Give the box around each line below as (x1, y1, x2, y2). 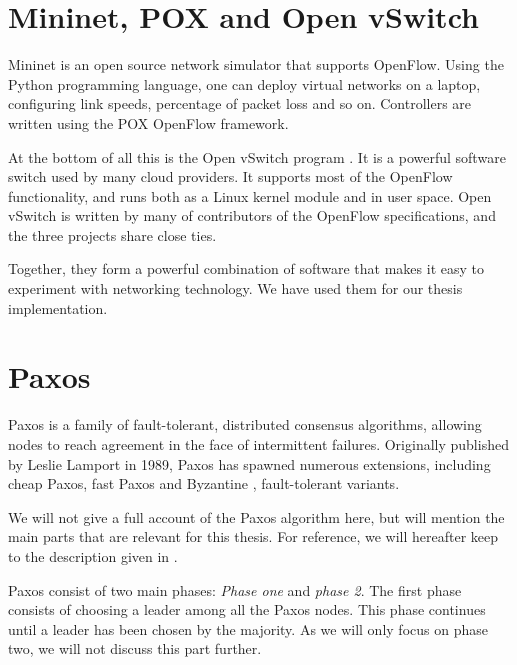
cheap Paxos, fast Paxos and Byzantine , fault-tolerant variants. (8, 473, 400, 494)
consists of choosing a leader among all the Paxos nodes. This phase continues (8, 599, 486, 620)
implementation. (8, 297, 108, 318)
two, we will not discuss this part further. (8, 638, 262, 659)
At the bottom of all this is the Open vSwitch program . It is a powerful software (8, 146, 506, 167)
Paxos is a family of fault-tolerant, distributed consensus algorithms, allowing (8, 414, 482, 435)
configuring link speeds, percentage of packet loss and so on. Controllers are (8, 93, 472, 114)
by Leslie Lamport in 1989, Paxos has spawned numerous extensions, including (8, 453, 491, 474)
